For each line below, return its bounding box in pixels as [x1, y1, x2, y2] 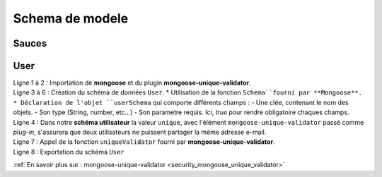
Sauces [13, 37, 47, 49]
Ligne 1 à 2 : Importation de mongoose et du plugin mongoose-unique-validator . [13, 78, 251, 87]
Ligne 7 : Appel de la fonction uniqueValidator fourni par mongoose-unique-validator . [13, 138, 275, 146]
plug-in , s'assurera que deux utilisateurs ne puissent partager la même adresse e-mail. [13, 128, 267, 137]
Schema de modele [13, 11, 129, 26]
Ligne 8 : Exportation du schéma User [13, 147, 125, 156]
